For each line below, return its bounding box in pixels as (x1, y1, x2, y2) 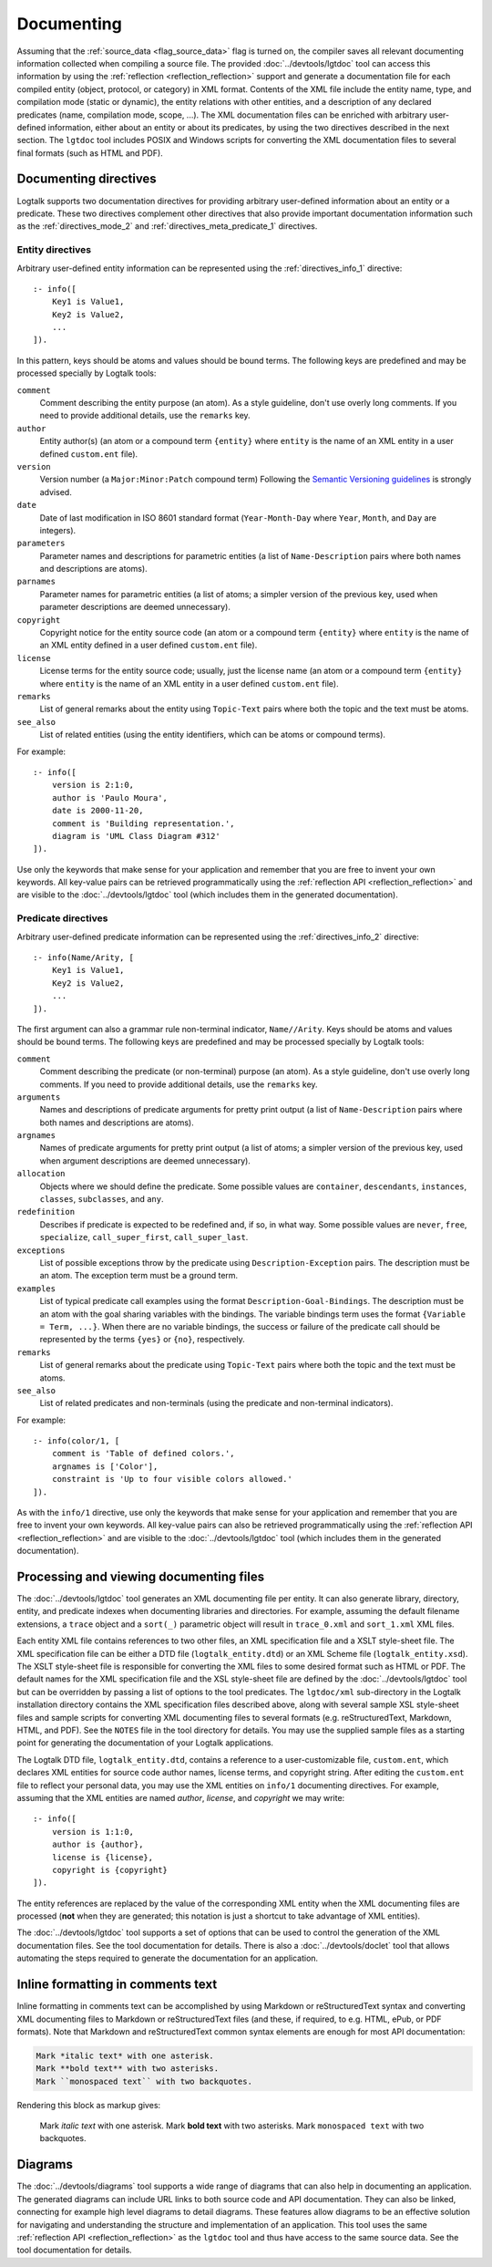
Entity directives (16, 243, 91, 256)
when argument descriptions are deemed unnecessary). (39, 1154, 251, 1166)
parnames (16, 576, 56, 587)
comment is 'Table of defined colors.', (51, 1448, 236, 1459)
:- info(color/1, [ (33, 1436, 120, 1446)
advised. (39, 486, 72, 497)
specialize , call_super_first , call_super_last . (39, 1232, 249, 1243)
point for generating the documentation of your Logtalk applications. (16, 1737, 273, 1748)
